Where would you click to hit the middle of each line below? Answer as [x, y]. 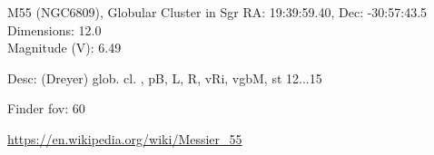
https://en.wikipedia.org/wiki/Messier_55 [125, 138]
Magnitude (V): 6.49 [64, 48]
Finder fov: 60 [46, 108]
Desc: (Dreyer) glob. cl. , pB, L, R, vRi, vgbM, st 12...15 [165, 77]
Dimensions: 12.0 [54, 29]
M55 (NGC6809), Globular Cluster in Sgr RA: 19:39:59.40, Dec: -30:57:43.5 [217, 12]
